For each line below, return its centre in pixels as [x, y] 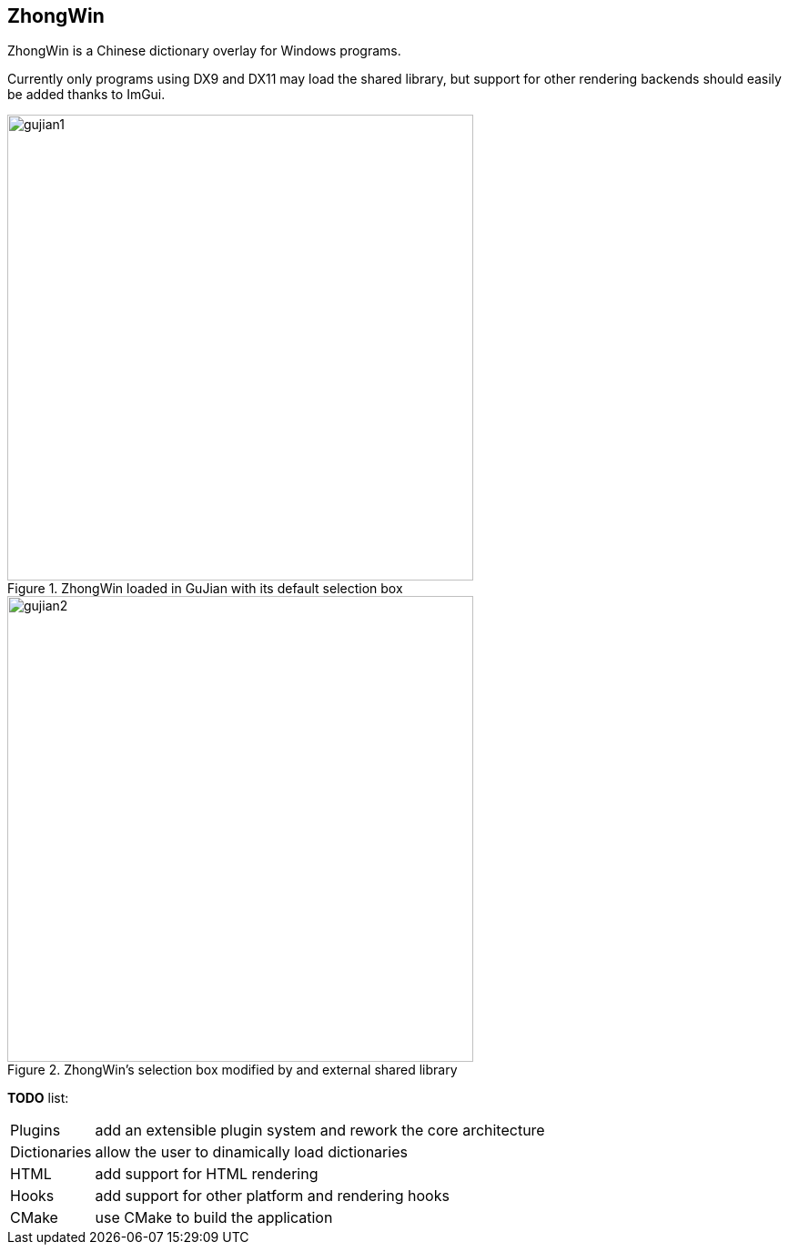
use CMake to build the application [214, 1218]
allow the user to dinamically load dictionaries [251, 1152]
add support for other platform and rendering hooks [272, 1196]
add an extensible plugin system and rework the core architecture [320, 1131]
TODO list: [38, 1098]
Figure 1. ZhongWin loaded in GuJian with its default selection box [205, 589]
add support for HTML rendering [207, 1174]
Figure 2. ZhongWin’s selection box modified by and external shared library [233, 1070]
